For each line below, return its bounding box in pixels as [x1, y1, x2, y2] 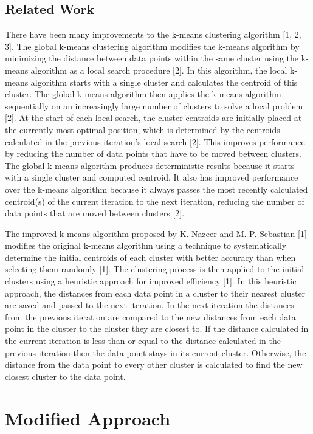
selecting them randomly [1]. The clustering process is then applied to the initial [5, 263, 304, 275]
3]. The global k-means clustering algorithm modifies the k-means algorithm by [5, 40, 300, 52]
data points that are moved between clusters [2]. [5, 207, 185, 219]
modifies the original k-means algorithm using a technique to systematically [5, 239, 287, 252]
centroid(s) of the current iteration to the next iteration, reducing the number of [5, 195, 304, 207]
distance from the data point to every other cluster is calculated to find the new [5, 358, 303, 371]
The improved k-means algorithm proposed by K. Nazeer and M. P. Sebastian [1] [5, 227, 307, 239]
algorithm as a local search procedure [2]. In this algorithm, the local [30, 63, 287, 76]
